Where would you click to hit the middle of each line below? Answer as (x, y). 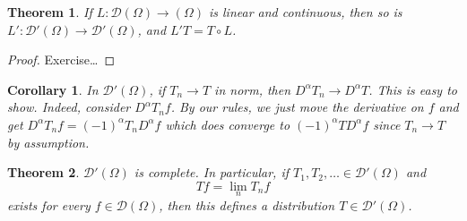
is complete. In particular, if (212, 172)
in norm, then (253, 89)
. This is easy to (413, 89)
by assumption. (48, 142)
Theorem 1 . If (50, 12)
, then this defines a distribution (247, 204)
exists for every (49, 204)
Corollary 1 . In (53, 89)
